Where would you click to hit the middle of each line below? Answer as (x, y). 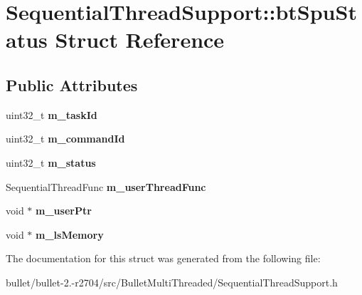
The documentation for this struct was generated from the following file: (163, 258)
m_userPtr (64, 211)
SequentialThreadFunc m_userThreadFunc (106, 186)
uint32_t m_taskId (52, 114)
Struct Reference (140, 40)
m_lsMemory (70, 234)
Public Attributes (72, 84)
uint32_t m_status (51, 162)
